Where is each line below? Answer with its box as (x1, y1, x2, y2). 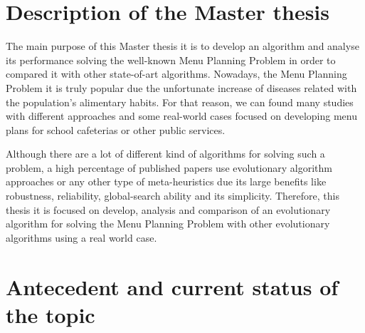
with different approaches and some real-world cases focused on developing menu (6, 108, 358, 123)
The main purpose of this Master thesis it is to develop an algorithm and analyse (6, 39, 359, 53)
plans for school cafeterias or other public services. (6, 122, 226, 137)
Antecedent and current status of (6, 272, 339, 301)
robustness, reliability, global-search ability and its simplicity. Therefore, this (6, 188, 339, 203)
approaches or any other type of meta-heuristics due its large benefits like (6, 174, 327, 189)
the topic (6, 299, 95, 329)
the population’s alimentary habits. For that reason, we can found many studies (6, 94, 354, 109)
